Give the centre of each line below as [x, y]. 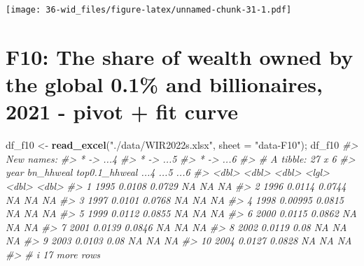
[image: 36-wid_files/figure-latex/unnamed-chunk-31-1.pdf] [149, 10]
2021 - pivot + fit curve [122, 111]
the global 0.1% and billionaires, [164, 84]
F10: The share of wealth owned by [180, 56]
